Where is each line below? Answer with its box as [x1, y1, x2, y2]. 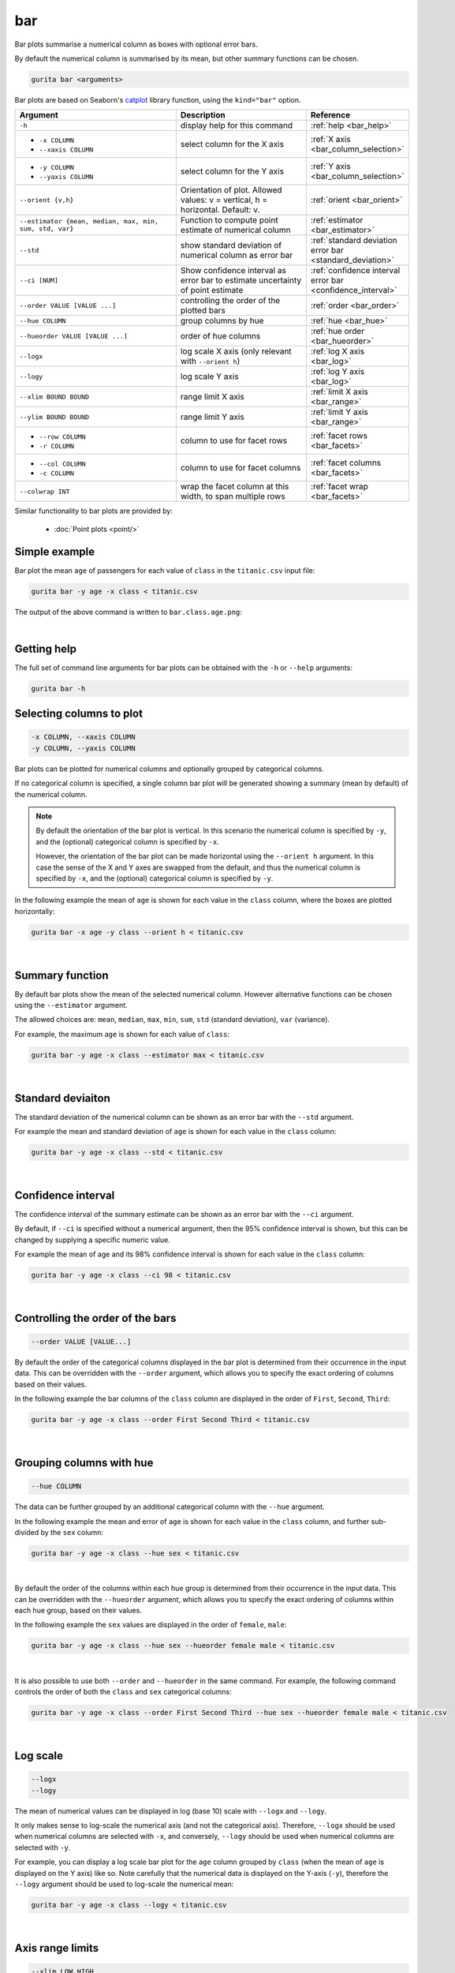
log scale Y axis [180, 371, 240, 382]
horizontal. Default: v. [180, 204, 260, 215]
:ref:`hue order [310, 326, 365, 337]
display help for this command [180, 120, 293, 131]
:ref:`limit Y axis [310, 406, 368, 417]
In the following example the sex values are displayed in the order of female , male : [14, 1620, 287, 1630]
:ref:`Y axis [310, 161, 351, 172]
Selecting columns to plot [14, 707, 144, 721]
